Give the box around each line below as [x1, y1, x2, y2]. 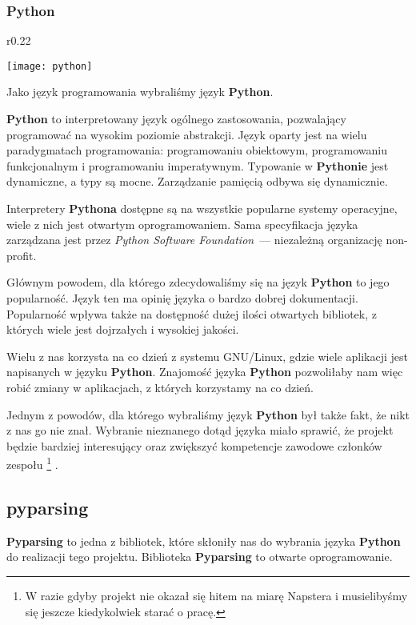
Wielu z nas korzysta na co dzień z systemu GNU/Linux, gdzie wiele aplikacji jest [6, 347, 408, 364]
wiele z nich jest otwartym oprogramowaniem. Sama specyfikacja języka [6, 215, 358, 232]
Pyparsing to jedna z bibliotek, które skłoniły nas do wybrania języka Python [6, 532, 401, 549]
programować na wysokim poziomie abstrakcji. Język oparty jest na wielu [6, 126, 367, 142]
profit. [6, 246, 37, 263]
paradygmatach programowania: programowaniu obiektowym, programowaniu [6, 142, 387, 158]
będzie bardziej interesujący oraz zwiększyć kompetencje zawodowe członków [6, 437, 382, 454]
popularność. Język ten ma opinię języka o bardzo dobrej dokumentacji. [6, 290, 358, 306]
